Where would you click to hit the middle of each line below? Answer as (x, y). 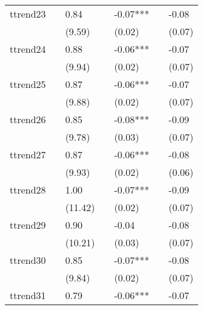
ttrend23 (28, 14)
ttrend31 (28, 295)
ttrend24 (28, 49)
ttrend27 (28, 154)
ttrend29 (28, 225)
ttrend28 (28, 190)
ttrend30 (28, 260)
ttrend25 (28, 84)
